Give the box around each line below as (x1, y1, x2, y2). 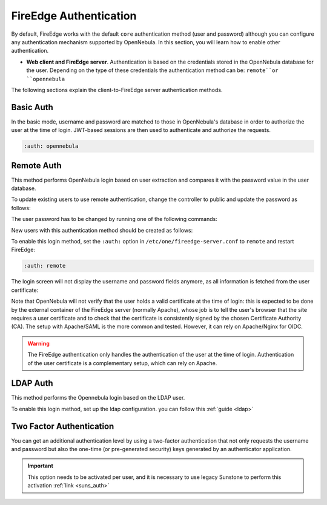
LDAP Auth (11, 378, 53, 389)
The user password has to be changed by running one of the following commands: (11, 216, 217, 223)
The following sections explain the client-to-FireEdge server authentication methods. (11, 86, 223, 93)
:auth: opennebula (24, 143, 79, 150)
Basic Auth (11, 102, 54, 112)
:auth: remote (24, 262, 66, 269)
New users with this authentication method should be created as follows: (11, 226, 193, 234)
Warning (27, 340, 50, 347)
